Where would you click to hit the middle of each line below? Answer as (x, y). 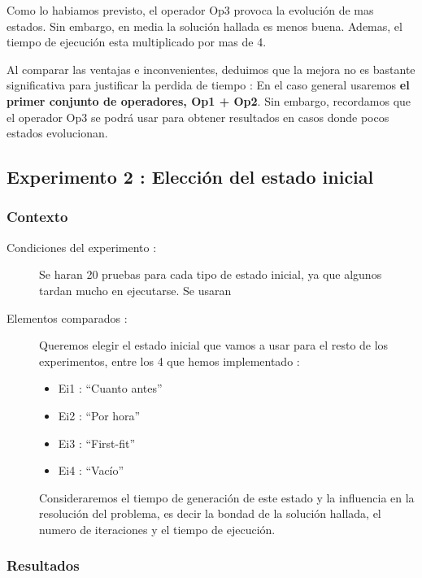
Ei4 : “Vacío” (91, 470)
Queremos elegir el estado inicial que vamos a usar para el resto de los (214, 345)
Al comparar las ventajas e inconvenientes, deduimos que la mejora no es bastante (211, 69)
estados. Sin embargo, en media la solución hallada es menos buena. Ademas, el (204, 26)
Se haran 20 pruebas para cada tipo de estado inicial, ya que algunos (211, 274)
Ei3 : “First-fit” (97, 443)
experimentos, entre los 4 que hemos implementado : (170, 361)
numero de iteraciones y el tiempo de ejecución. (157, 529)
